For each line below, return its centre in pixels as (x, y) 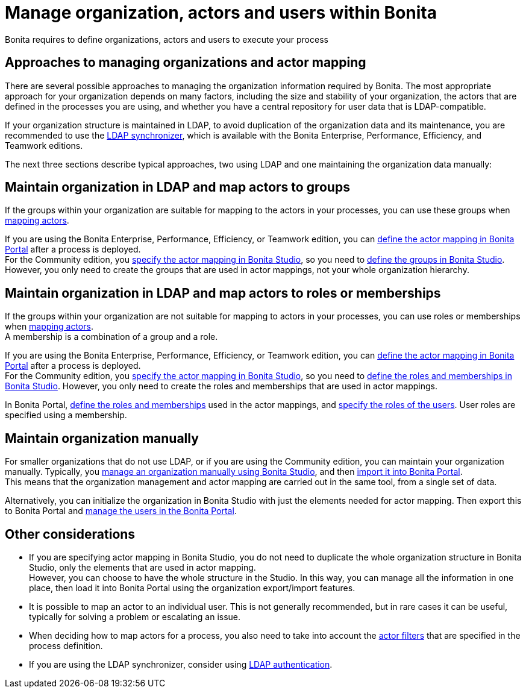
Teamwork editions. (44, 145)
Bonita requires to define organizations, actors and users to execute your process (167, 39)
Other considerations (70, 534)
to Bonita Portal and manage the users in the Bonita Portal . (121, 511)
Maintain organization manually (102, 438)
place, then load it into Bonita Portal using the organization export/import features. (192, 588)
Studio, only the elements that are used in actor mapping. (142, 567)
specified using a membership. (66, 415)
